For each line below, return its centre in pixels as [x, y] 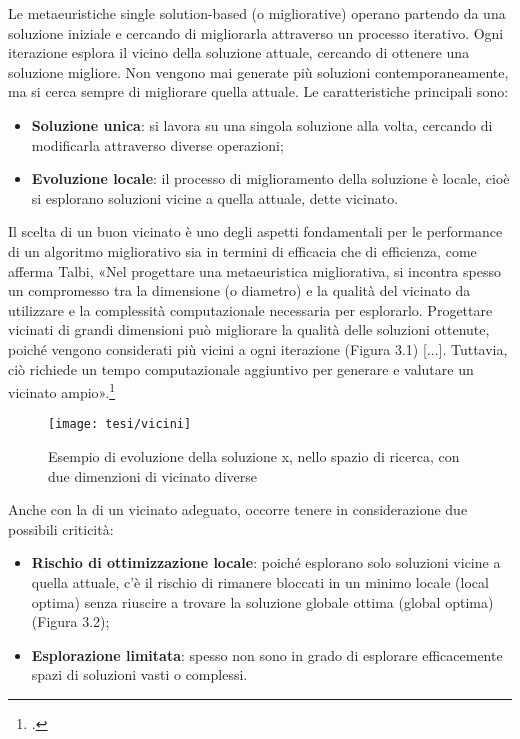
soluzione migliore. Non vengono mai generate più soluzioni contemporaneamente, [258, 71]
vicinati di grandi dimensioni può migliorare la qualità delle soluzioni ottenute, [249, 329]
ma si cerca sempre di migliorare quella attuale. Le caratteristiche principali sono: [258, 91]
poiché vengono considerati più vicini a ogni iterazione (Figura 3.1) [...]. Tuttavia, [258, 348]
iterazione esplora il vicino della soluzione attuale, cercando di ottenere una [239, 52]
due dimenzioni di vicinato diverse [152, 475]
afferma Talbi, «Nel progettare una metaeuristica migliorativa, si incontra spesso [254, 270]
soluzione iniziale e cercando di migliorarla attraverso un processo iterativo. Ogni [256, 32]
